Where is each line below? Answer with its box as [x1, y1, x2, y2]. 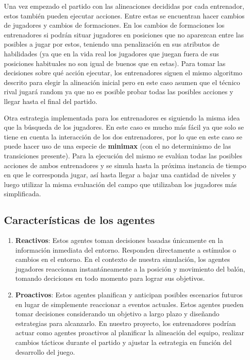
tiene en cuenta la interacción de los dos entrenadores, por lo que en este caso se [4, 131, 242, 141]
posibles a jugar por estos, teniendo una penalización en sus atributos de [4, 39, 220, 49]
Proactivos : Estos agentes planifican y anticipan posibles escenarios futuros [15, 290, 243, 300]
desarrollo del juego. [15, 346, 75, 357]
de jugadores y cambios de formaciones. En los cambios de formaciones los [4, 20, 225, 30]
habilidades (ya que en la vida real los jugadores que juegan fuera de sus [4, 48, 219, 58]
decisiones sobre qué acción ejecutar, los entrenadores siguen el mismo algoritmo [4, 68, 243, 78]
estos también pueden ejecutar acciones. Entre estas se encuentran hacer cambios [4, 10, 245, 20]
